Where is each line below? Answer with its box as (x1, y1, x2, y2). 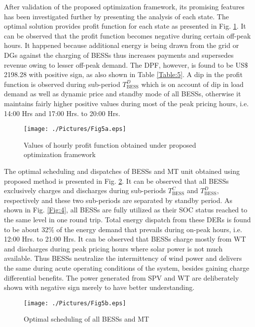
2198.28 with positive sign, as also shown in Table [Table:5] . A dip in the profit (4, 69, 243, 80)
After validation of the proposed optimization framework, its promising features (4, 1, 245, 11)
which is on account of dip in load (141, 79, 244, 89)
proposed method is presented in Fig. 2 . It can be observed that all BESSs (4, 175, 229, 186)
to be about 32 (4, 224, 49, 234)
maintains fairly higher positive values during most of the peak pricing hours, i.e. (4, 98, 249, 108)
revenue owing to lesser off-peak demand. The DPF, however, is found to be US (4, 59, 245, 70)
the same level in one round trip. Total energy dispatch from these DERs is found (4, 214, 251, 224)
